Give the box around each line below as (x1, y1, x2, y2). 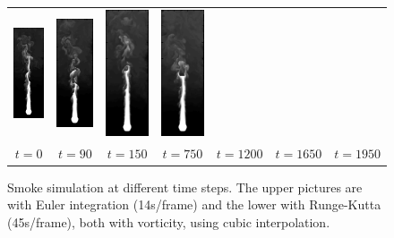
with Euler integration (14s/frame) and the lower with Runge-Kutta (7, 195, 381, 214)
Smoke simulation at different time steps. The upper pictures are (7, 177, 363, 196)
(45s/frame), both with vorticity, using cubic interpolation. (7, 213, 330, 232)
